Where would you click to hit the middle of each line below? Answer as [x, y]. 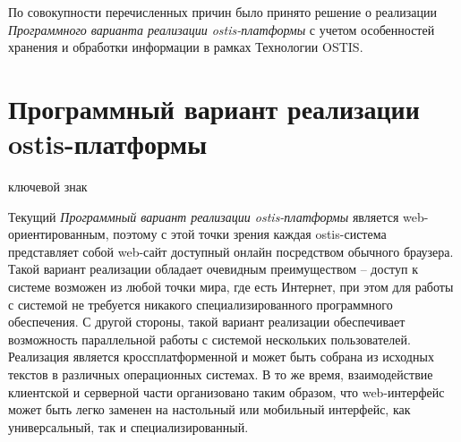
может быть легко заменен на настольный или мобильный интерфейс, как [209, 409]
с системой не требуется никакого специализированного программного [201, 304]
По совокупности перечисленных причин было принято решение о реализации [223, 12]
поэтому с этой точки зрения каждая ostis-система [250, 234]
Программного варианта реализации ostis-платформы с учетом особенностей [222, 29]
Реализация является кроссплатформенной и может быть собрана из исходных [221, 357]
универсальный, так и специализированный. [128, 426]
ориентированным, [59, 234]
